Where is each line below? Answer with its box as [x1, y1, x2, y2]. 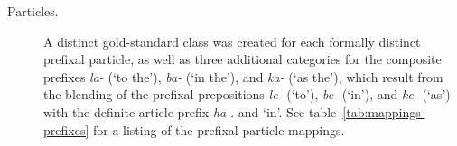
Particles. [7, 2, 59, 20]
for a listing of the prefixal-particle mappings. [92, 120, 345, 139]
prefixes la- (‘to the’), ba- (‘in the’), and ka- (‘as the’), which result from [43, 67, 443, 86]
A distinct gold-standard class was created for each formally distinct [43, 32, 421, 50]
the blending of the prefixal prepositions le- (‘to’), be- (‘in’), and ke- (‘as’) [43, 85, 451, 104]
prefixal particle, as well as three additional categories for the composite [43, 50, 442, 68]
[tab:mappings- [342, 102, 425, 121]
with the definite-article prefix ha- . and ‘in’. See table [43, 102, 337, 121]
